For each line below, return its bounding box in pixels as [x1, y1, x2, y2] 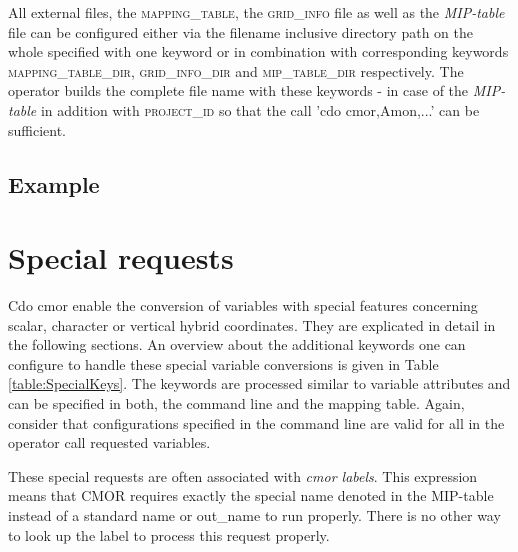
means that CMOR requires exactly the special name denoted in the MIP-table [8, 485, 494, 506]
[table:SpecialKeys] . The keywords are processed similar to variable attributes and [8, 373, 511, 394]
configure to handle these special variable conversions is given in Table [8, 353, 439, 374]
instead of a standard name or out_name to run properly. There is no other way [8, 505, 501, 525]
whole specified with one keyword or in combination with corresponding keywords [8, 41, 509, 62]
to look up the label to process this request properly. [8, 524, 330, 545]
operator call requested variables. [8, 432, 211, 453]
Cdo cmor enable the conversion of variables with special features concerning [8, 295, 478, 316]
